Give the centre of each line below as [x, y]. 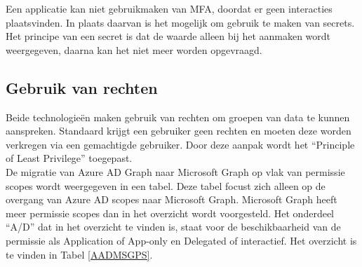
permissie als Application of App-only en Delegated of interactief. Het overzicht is [181, 240]
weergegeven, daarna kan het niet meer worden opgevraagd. [134, 49]
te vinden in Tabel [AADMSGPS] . [79, 254]
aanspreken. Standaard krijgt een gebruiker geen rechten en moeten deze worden [179, 131]
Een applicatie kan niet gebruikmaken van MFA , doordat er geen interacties [169, 8]
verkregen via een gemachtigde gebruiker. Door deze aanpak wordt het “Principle [180, 144]
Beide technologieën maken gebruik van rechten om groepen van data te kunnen [178, 117]
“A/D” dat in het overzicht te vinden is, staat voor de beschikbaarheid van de [173, 227]
